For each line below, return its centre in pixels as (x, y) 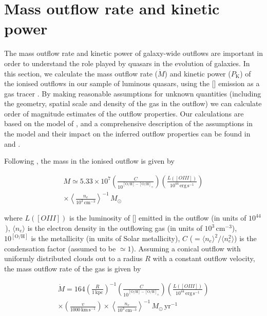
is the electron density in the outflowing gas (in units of (115, 228)
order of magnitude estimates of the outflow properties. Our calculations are (124, 113)
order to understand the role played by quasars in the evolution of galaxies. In (127, 63)
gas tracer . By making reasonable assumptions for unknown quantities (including (133, 93)
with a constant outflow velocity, (204, 258)
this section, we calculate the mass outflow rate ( (81, 73)
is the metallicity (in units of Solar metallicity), (106, 238)
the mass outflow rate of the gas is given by (73, 268)
